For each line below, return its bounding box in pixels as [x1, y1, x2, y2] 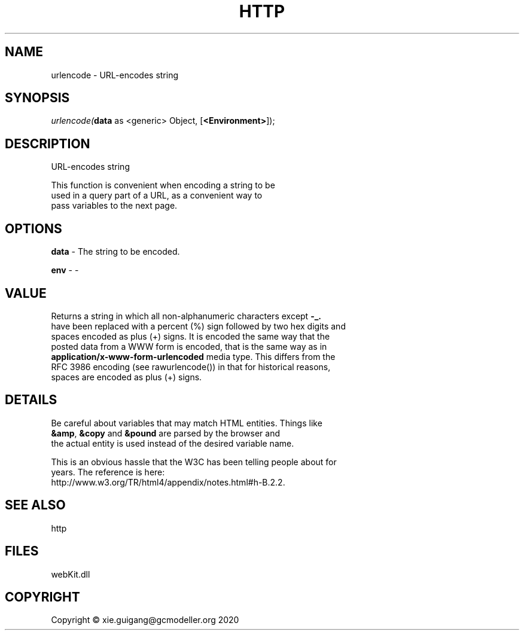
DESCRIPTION [5, 136, 90, 151]
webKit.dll [51, 569, 90, 579]
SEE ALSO [5, 497, 66, 513]
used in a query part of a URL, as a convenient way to [51, 190, 263, 201]
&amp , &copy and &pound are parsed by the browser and [51, 428, 280, 438]
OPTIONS [5, 221, 62, 236]
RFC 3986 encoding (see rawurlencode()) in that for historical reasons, [51, 361, 331, 372]
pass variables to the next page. [51, 200, 178, 211]
